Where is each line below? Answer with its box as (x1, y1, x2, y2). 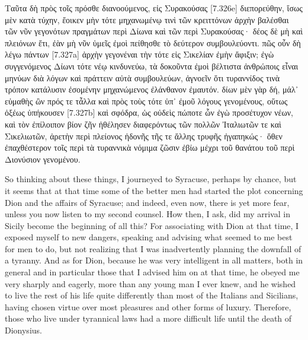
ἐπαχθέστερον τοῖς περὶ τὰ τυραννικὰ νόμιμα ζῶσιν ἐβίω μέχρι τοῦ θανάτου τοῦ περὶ (5, 141, 295, 154)
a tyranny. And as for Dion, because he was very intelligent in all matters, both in (5, 254, 303, 266)
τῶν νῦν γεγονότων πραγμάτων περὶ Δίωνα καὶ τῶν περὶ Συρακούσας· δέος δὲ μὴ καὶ (5, 25, 303, 37)
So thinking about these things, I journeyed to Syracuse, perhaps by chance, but (5, 173, 297, 185)
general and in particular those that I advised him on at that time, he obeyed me (5, 266, 300, 278)
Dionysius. (5, 324, 42, 336)
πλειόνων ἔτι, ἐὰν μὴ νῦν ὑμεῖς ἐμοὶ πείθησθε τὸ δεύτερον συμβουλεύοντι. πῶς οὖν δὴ (5, 36, 301, 49)
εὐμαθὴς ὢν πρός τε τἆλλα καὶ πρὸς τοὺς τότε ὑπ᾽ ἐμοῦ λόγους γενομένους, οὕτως (5, 94, 288, 107)
